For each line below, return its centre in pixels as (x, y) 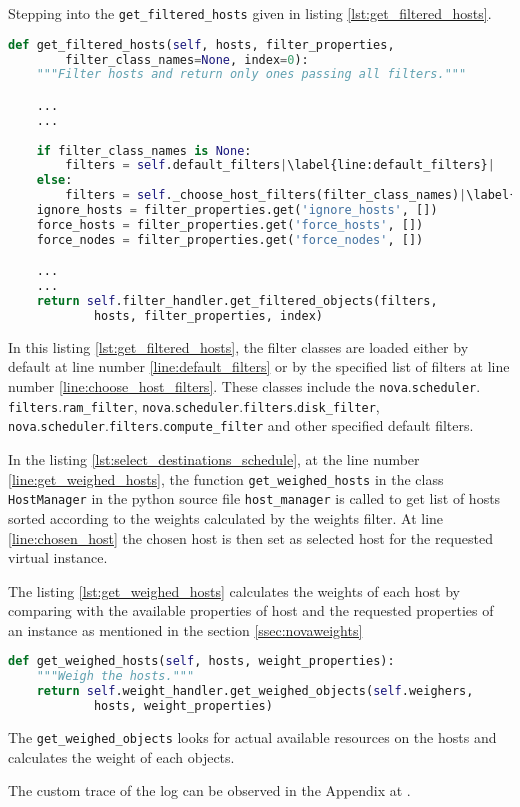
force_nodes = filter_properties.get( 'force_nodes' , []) (230, 239)
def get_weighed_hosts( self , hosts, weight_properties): (201, 661)
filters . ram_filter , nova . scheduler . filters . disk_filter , (194, 405)
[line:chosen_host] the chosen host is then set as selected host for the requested (250, 537)
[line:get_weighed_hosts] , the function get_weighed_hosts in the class (226, 478)
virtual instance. (58, 557)
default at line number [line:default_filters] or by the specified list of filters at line (259, 366)
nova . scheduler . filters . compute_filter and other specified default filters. (241, 425)
